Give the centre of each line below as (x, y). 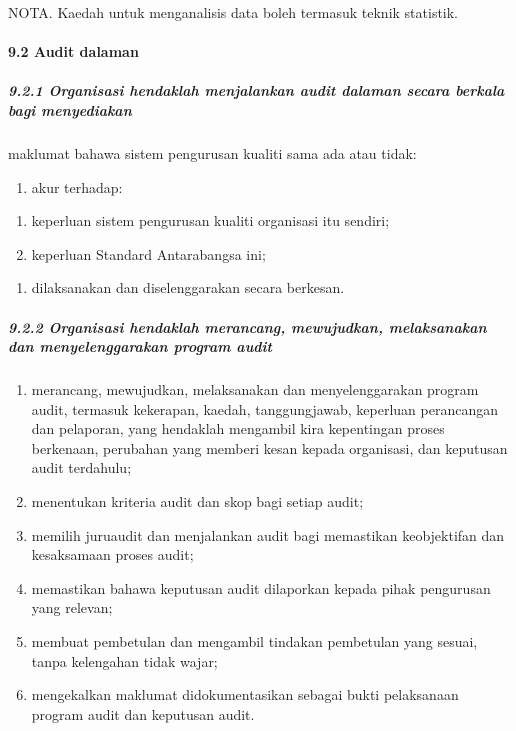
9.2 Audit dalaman (73, 51)
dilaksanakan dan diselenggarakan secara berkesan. (188, 287)
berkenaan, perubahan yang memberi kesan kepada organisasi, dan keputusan (269, 447)
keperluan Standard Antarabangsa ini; (148, 253)
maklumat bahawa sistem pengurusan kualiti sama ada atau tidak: (212, 152)
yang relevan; (72, 607)
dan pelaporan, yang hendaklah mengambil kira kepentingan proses (238, 428)
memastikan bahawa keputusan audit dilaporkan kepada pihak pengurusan (261, 587)
